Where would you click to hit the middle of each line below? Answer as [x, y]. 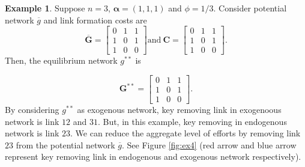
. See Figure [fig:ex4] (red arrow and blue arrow [209, 144]
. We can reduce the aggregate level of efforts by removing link [186, 133]
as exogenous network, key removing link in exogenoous [179, 109]
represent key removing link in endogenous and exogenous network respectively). [153, 156]
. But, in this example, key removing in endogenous [192, 121]
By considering [32, 109]
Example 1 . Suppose [45, 8]
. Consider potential [250, 8]
